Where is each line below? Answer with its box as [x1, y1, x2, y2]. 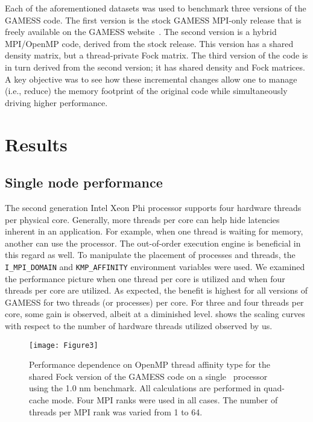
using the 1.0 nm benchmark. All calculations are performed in [29, 382, 261, 394]
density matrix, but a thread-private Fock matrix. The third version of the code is [5, 49, 308, 61]
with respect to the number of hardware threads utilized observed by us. [5, 319, 273, 332]
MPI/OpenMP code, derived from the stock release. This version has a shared [5, 37, 294, 49]
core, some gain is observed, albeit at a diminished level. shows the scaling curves [5, 307, 305, 320]
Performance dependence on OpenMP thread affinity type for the [29, 358, 270, 371]
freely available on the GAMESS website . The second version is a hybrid [5, 25, 277, 38]
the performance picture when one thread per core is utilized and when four [5, 272, 285, 285]
